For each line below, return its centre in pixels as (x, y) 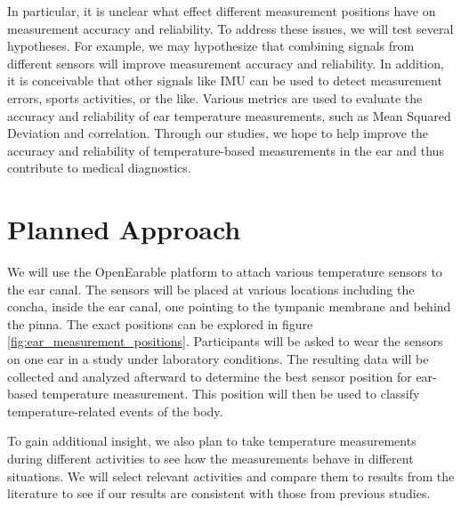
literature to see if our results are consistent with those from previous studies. (219, 493)
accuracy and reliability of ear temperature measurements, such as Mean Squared (229, 115)
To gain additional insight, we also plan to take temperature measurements (212, 441)
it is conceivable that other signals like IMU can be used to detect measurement (225, 81)
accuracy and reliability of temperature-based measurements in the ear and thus (226, 150)
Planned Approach (124, 229)
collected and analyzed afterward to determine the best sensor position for (210, 376)
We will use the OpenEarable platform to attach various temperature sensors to (225, 272)
